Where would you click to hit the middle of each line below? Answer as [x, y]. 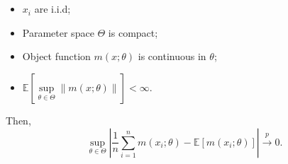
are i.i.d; [52, 9]
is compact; [133, 32]
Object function [56, 56]
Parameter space [58, 32]
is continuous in [172, 56]
